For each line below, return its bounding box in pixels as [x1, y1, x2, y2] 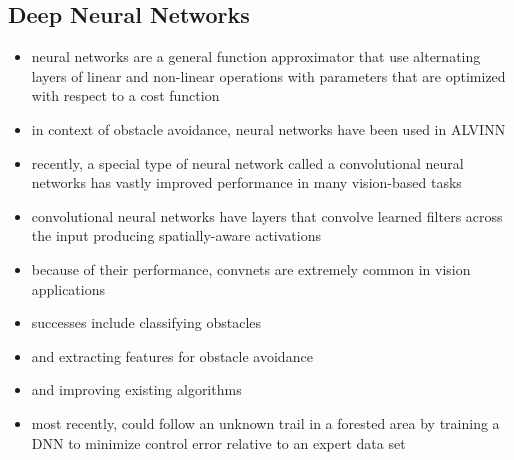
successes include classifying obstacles [31, 312, 262, 333]
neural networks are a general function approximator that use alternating [31, 46, 481, 67]
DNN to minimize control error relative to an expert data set [31, 432, 406, 453]
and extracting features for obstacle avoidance [31, 345, 313, 366]
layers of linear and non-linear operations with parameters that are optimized [31, 65, 506, 86]
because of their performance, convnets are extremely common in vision [31, 258, 471, 279]
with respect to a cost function [31, 85, 220, 106]
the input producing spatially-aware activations [31, 225, 322, 246]
